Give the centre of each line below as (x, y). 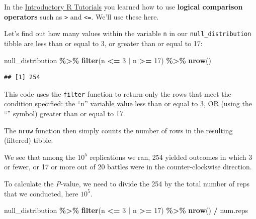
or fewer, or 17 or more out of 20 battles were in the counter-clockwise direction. (128, 167)
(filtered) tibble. (29, 140)
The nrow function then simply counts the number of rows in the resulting (118, 130)
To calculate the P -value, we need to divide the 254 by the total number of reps (127, 183)
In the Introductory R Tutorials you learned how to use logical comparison (123, 7)
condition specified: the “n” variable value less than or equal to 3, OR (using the (128, 103)
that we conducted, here (41, 193)
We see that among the (40, 157)
